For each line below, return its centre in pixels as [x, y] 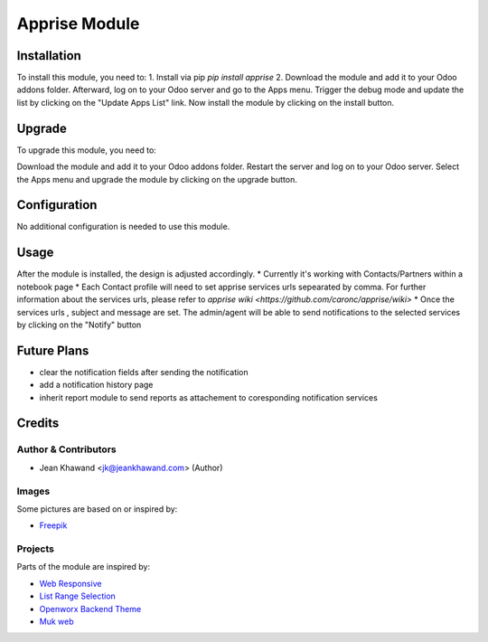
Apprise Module [78, 24]
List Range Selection [78, 596]
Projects [35, 549]
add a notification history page [96, 385]
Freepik [53, 525]
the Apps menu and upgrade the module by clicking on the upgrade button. [157, 179]
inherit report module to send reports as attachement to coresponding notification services [209, 397]
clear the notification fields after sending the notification [144, 372]
